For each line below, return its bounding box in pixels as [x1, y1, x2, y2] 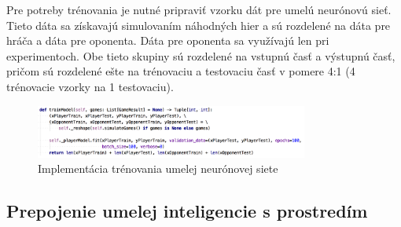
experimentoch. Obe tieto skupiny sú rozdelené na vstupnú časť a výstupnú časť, [6, 47, 395, 64]
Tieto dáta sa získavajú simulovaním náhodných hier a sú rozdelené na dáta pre [6, 16, 391, 33]
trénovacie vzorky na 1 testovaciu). [6, 78, 174, 94]
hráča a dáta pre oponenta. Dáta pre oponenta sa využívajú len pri [6, 32, 329, 49]
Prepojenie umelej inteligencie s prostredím [6, 199, 368, 223]
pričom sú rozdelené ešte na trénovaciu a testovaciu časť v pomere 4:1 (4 [6, 63, 355, 79]
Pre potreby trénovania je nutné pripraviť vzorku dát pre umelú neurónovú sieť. [6, 2, 392, 17]
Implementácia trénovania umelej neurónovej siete [38, 160, 278, 177]
